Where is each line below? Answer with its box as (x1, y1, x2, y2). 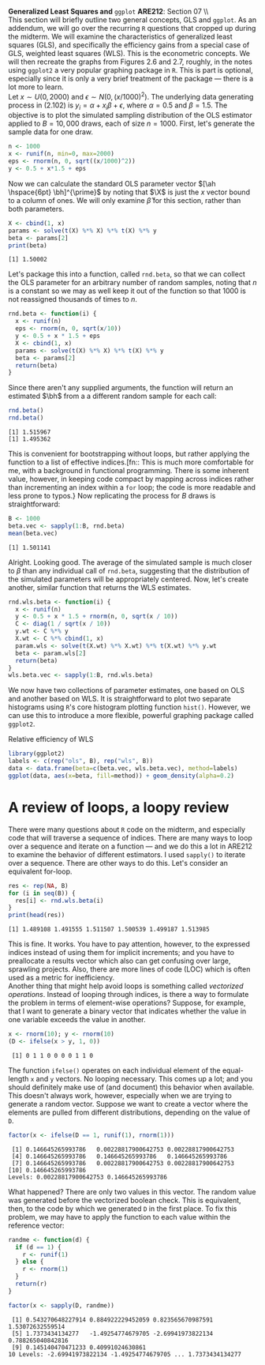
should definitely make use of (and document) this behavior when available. (8, 1082, 255, 1092)
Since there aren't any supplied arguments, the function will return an (8, 383, 233, 393)
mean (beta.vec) (8, 529, 58, 537)
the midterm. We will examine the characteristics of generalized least (8, 32, 233, 41)
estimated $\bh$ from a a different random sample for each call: (8, 391, 217, 401)
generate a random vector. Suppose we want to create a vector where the (8, 1099, 248, 1108)
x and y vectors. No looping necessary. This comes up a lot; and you (30, 1074, 253, 1083)
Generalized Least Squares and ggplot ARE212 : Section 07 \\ (8, 7, 209, 16)
